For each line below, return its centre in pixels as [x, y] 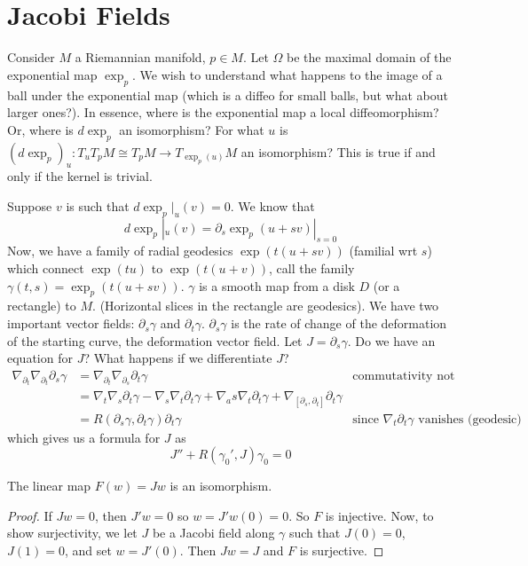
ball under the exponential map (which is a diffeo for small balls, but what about [228, 94]
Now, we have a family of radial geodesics [120, 251]
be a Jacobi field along [213, 533]
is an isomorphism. [221, 486]
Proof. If [30, 515]
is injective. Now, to [379, 515]
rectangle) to [42, 306]
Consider [31, 57]
